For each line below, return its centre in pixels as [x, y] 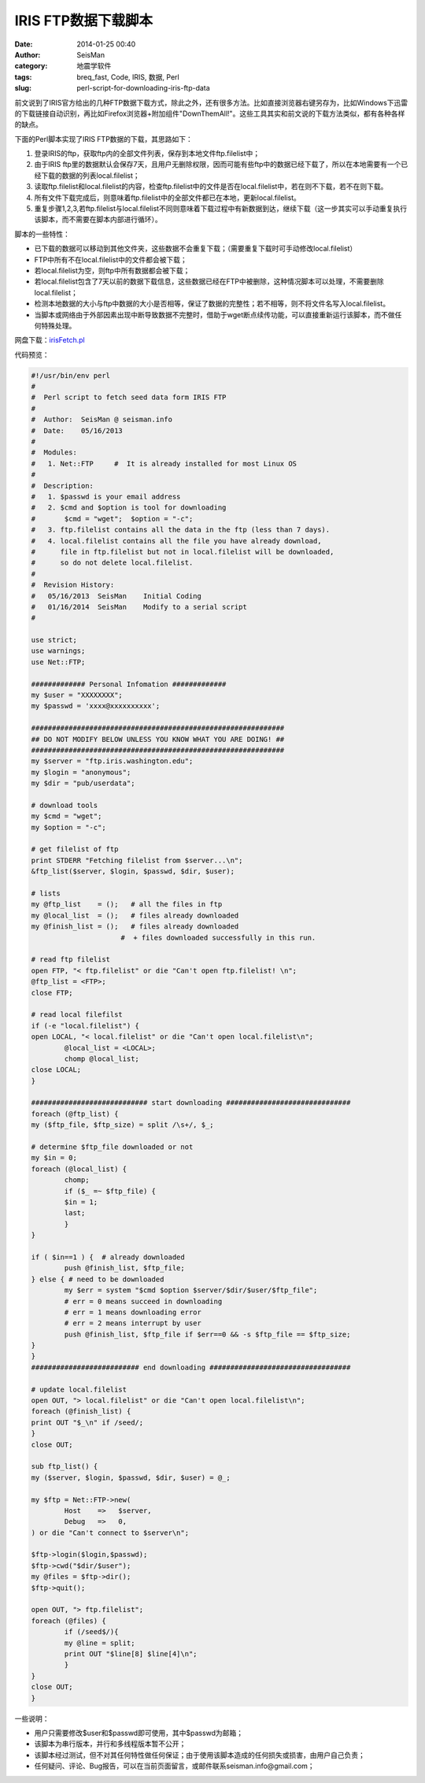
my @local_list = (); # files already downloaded [135, 915]
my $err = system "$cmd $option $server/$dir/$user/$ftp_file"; [191, 1290]
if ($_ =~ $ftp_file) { [110, 1191]
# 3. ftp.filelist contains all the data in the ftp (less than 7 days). [181, 530]
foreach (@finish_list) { [81, 1411]
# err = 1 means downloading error [133, 1312]
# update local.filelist [79, 1389]
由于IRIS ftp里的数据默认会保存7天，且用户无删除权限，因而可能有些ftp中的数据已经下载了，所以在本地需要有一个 [218, 165]
